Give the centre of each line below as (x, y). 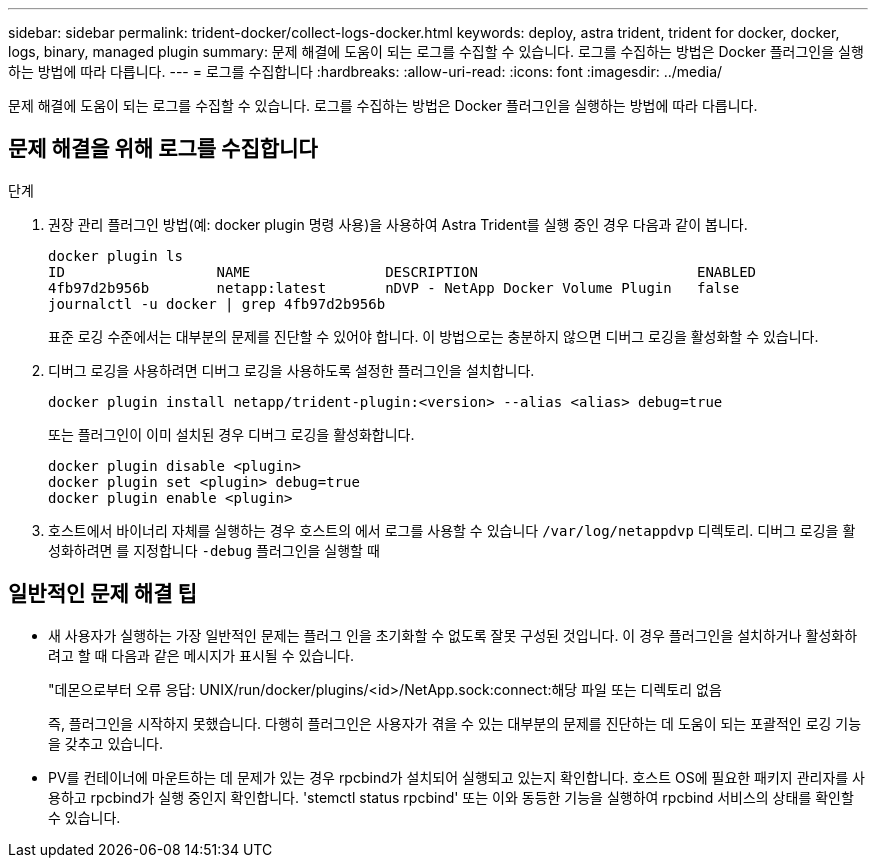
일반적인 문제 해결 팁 (102, 594)
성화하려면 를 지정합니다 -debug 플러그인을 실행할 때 (214, 550)
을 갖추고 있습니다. (105, 743)
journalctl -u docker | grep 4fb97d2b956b (217, 303)
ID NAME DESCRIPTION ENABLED (402, 271)
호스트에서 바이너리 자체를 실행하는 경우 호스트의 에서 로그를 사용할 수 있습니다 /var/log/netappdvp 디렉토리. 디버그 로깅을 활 (452, 530)
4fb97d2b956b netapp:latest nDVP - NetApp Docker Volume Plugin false (394, 287)
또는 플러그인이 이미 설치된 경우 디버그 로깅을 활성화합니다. (231, 434)
